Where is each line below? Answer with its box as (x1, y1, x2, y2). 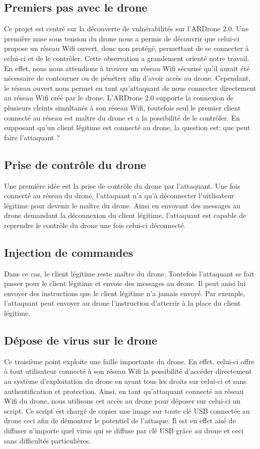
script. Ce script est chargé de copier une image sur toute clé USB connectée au (4, 405, 250, 416)
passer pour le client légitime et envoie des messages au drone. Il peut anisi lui (4, 278, 246, 289)
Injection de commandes (4, 244, 134, 260)
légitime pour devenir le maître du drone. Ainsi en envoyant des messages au (4, 200, 241, 210)
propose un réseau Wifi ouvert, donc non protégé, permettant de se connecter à (4, 43, 249, 53)
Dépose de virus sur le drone (4, 332, 158, 348)
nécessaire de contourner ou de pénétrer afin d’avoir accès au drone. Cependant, (4, 73, 251, 83)
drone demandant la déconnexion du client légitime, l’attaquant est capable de (4, 210, 246, 220)
